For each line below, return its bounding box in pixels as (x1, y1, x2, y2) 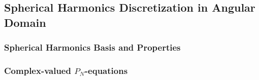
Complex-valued (4, 64, 71, 76)
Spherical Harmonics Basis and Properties (4, 41, 181, 54)
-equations (84, 64, 128, 76)
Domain (4, 14, 46, 30)
